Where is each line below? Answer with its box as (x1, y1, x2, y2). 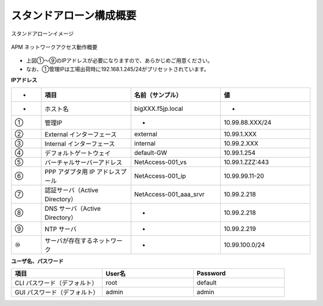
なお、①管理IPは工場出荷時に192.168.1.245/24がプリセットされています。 (26, 65, 209, 72)
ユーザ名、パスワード (11, 257, 64, 265)
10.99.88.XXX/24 (224, 118, 272, 126)
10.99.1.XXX (224, 129, 257, 138)
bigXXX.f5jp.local (134, 104, 184, 113)
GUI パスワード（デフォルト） (14, 288, 99, 296)
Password (196, 269, 226, 277)
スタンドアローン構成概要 (11, 9, 137, 22)
